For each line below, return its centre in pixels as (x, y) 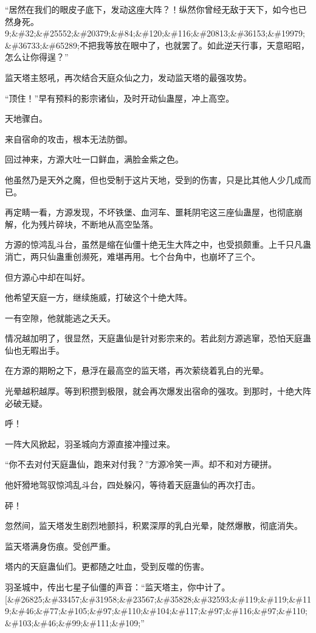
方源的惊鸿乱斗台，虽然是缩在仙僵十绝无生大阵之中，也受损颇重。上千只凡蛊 (158, 244)
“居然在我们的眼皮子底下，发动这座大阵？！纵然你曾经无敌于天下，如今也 (152, 9)
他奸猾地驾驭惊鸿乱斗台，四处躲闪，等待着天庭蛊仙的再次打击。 (132, 485)
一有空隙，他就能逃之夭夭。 (60, 317)
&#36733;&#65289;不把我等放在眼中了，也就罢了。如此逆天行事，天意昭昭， (157, 45)
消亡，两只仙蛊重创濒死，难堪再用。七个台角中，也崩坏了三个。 (132, 256)
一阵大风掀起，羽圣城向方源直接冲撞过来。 (90, 443)
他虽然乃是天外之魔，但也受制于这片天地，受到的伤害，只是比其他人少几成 (154, 179)
